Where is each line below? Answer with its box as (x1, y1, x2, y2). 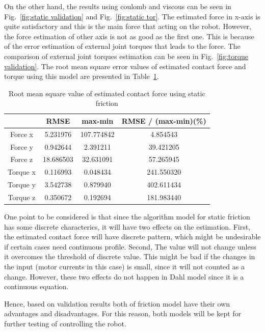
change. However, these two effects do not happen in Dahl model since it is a (4, 271, 244, 282)
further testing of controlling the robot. (4, 318, 126, 329)
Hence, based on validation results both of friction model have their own (4, 298, 230, 309)
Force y (10, 141, 33, 152)
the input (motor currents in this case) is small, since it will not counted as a (4, 261, 245, 272)
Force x (10, 128, 33, 139)
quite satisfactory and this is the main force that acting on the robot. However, (4, 21, 252, 32)
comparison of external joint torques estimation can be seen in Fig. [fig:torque (4, 50, 249, 61)
